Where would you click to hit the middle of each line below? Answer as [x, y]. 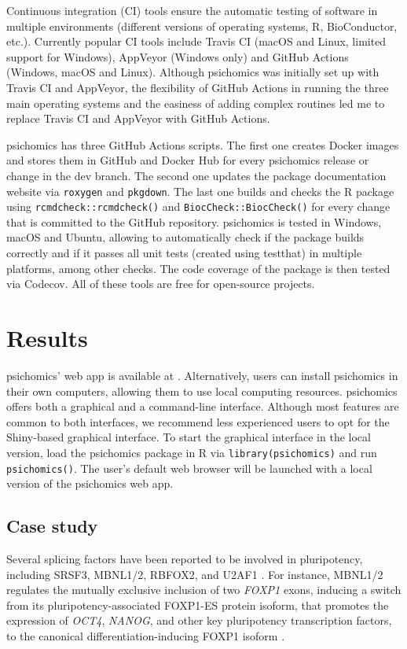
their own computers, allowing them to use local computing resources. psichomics [202, 391]
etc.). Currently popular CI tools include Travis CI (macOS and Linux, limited [196, 41]
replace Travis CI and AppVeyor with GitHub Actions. [138, 118]
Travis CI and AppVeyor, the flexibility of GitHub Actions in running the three [198, 87]
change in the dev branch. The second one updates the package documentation [196, 175]
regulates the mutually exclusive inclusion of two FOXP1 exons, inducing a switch [204, 590]
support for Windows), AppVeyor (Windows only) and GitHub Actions [178, 56]
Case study [52, 526]
